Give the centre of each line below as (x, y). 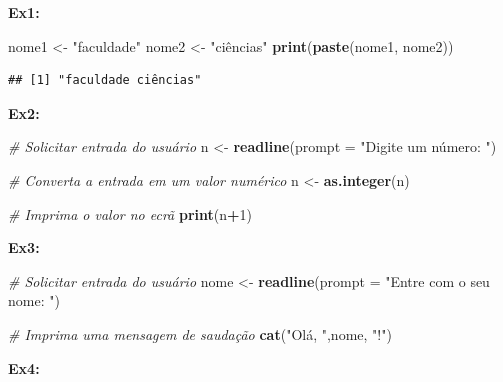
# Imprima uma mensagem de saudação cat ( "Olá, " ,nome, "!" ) (200, 333)
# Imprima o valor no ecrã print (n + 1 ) (130, 213)
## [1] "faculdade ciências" (105, 80)
